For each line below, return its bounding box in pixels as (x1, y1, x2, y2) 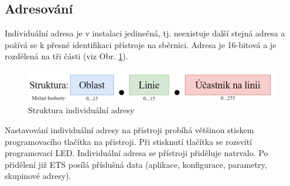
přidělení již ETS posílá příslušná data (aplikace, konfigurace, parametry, (5, 158, 267, 170)
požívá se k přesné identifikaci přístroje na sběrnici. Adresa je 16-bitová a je (5, 38, 277, 50)
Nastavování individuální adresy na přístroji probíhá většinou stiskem (5, 123, 254, 136)
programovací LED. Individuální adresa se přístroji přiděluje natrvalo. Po (5, 147, 268, 159)
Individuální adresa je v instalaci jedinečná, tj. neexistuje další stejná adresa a (5, 27, 285, 39)
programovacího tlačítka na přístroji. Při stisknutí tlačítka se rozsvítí (5, 135, 253, 147)
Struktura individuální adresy (28, 104, 135, 116)
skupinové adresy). (5, 170, 71, 182)
